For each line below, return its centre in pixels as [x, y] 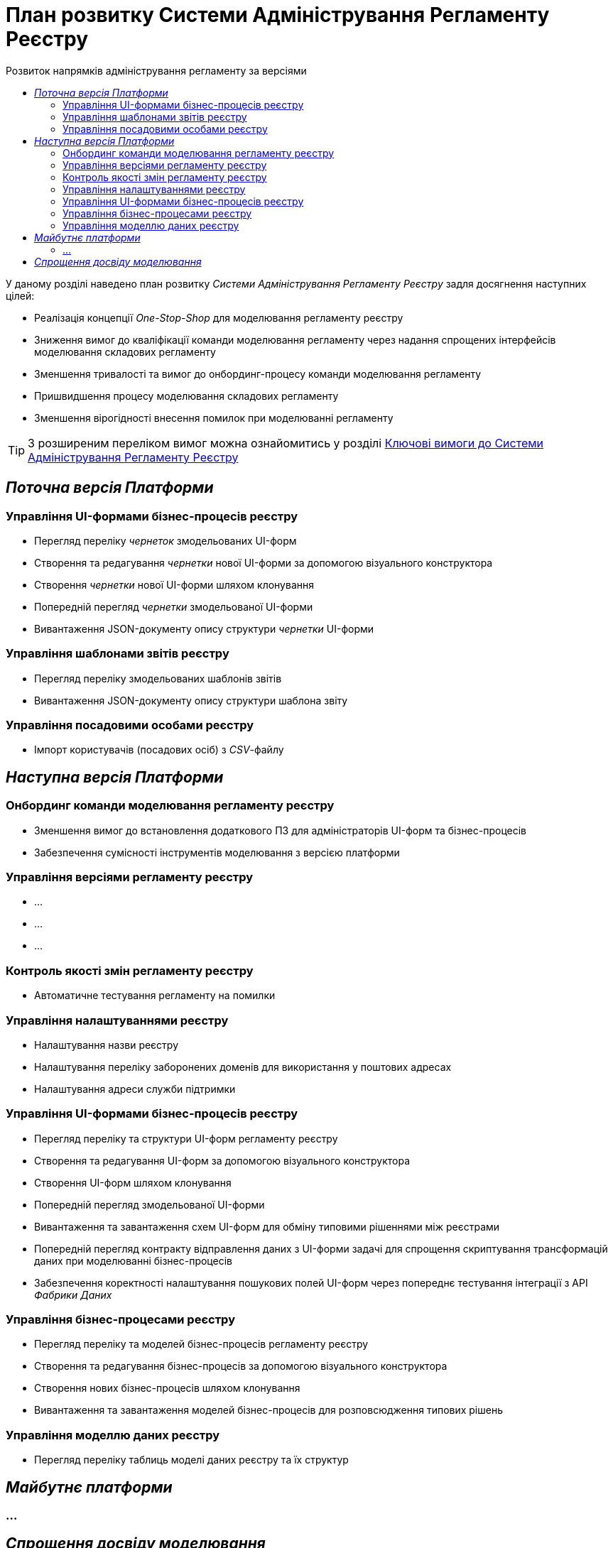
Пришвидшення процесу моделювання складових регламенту [186, 396]
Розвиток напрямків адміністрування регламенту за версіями [156, 70]
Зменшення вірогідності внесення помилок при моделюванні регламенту [214, 418]
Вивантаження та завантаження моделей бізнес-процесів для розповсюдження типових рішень [268, 1410]
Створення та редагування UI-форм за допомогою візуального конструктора [222, 1160]
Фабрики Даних [73, 1294]
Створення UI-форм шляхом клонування [133, 1182]
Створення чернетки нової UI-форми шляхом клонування [174, 584]
